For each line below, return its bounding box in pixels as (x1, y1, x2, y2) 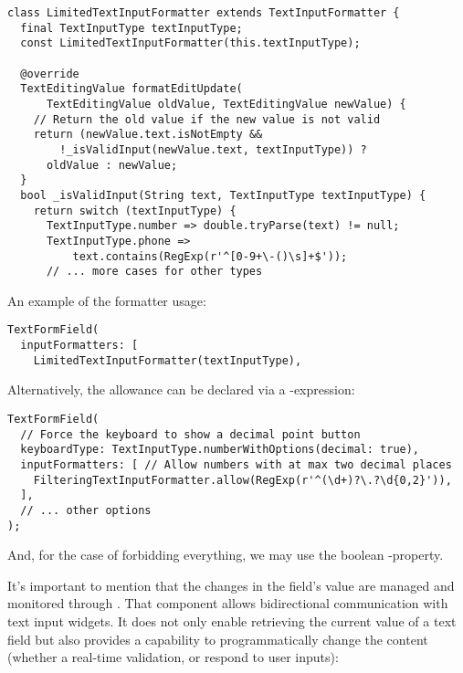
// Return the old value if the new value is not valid (33, 112, 381, 126)
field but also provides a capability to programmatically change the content (7, 629, 428, 648)
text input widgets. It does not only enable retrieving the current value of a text (7, 612, 457, 630)
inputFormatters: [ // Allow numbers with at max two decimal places (20, 457, 452, 471)
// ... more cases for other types (46, 265, 263, 279)
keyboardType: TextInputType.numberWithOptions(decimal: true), (20, 443, 420, 457)
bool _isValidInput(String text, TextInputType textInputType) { (20, 188, 426, 202)
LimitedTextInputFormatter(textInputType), (33, 353, 302, 367)
